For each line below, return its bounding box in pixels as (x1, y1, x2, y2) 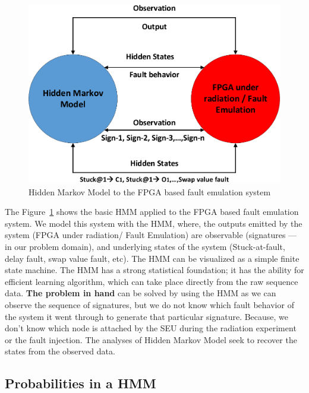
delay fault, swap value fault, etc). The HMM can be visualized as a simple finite (5, 252, 299, 264)
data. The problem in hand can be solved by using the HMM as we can (5, 287, 276, 299)
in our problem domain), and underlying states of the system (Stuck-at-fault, (5, 240, 285, 253)
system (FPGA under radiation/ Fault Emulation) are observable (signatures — (5, 229, 297, 241)
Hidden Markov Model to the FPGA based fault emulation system (29, 185, 271, 198)
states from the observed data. (5, 345, 115, 357)
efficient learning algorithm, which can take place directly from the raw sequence (5, 275, 298, 287)
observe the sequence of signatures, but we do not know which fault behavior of (5, 298, 294, 310)
